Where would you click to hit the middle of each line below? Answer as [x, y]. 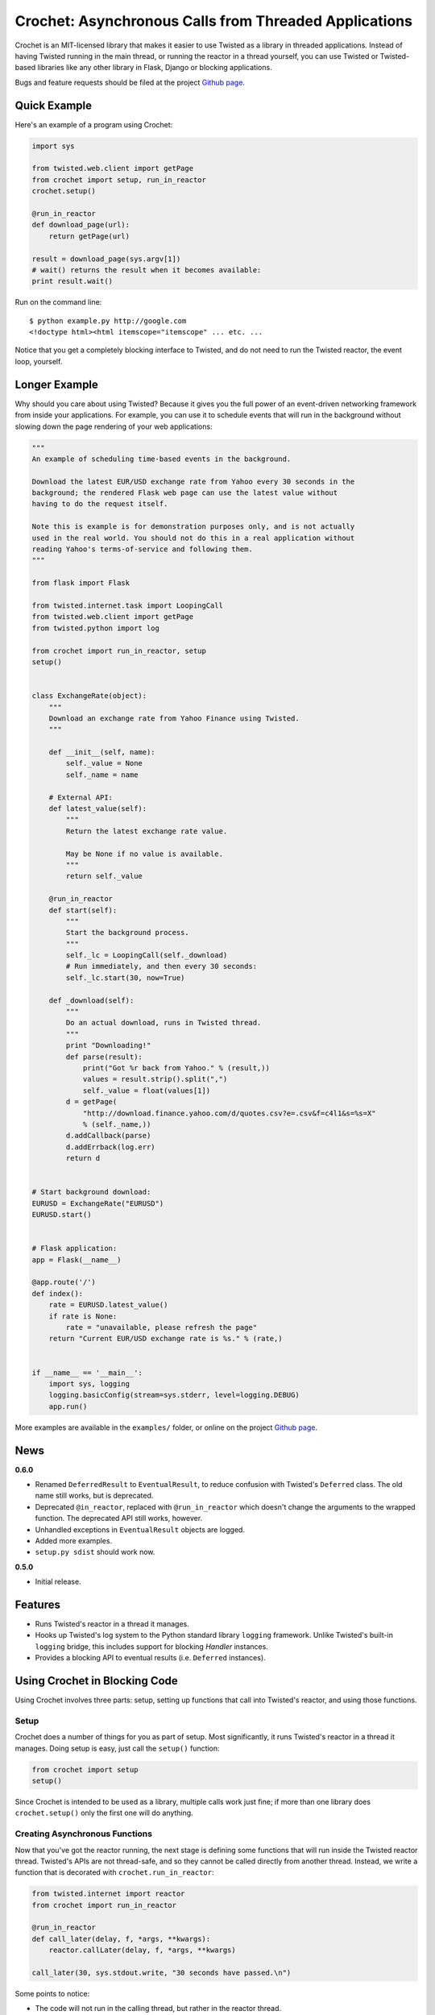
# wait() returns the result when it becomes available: [147, 270]
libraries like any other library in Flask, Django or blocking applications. [155, 68]
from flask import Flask [81, 583]
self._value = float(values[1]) [147, 1091]
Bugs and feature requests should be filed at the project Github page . [130, 82]
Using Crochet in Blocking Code [97, 1681]
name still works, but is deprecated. [94, 1496]
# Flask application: [75, 1248]
